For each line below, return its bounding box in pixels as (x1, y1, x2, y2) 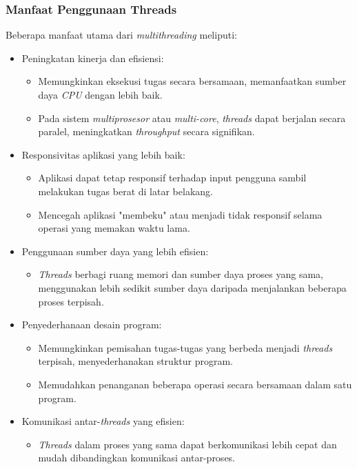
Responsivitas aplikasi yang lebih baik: (21, 147, 185, 161)
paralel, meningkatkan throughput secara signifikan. (38, 124, 255, 139)
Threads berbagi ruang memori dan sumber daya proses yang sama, (38, 267, 324, 281)
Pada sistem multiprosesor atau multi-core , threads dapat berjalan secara (38, 110, 346, 125)
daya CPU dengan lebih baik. (38, 88, 163, 101)
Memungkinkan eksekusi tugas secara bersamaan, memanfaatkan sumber (38, 74, 347, 88)
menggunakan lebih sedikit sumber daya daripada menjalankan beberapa (38, 280, 347, 295)
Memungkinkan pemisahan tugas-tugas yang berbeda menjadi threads (38, 340, 333, 355)
